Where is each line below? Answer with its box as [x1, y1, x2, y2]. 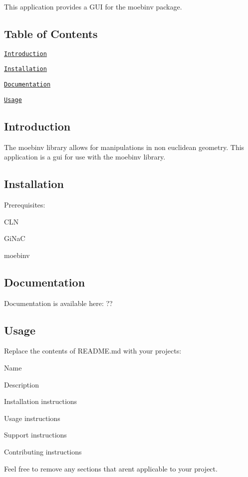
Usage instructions [4, 412, 60, 423]
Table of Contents [4, 25, 98, 41]
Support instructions [4, 429, 67, 440]
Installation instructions [4, 396, 77, 406]
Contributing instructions [4, 446, 82, 456]
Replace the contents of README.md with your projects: [4, 345, 182, 356]
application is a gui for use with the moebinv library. [4, 151, 166, 162]
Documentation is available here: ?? [4, 297, 113, 308]
